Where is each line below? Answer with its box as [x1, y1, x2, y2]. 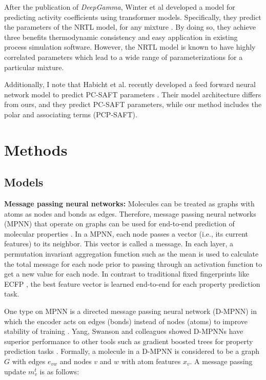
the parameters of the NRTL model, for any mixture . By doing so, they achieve [4, 22, 256, 32]
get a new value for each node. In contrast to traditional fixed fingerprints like [4, 268, 249, 279]
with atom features [121, 356, 181, 367]
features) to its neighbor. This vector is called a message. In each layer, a [4, 238, 233, 249]
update [4, 366, 26, 376]
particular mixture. [4, 61, 64, 72]
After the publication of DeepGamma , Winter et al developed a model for [4, 2, 235, 12]
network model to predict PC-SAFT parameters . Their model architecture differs [4, 89, 261, 99]
